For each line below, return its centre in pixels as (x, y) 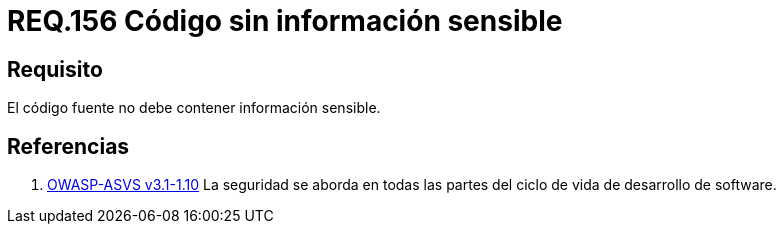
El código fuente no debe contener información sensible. (194, 108)
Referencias (68, 146)
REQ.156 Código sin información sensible (285, 21)
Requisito (55, 69)
